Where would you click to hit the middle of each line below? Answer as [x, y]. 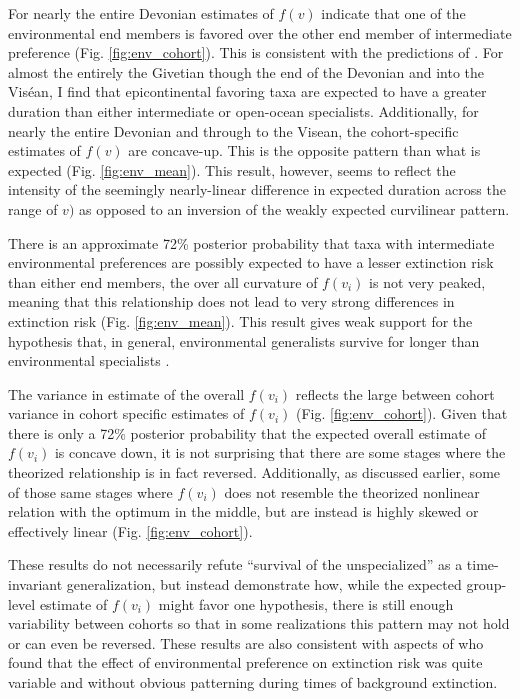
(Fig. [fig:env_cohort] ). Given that [401, 413]
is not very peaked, [427, 281]
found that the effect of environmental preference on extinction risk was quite [245, 662]
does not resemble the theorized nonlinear [352, 491]
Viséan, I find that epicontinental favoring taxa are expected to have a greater [247, 91]
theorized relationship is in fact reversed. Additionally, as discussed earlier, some [254, 472]
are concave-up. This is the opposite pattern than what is [304, 150]
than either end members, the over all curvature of [163, 281]
